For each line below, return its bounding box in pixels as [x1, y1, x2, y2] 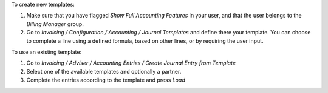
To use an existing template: [11, 48, 82, 56]
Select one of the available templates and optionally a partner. [26, 68, 182, 75]
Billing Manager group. [26, 20, 84, 27]
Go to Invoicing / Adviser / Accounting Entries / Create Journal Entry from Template [26, 59, 236, 66]
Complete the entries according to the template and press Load [26, 76, 185, 84]
